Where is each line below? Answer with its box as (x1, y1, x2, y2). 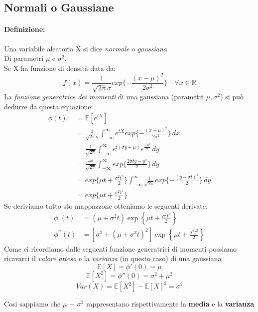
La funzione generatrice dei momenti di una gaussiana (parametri (4, 91, 204, 102)
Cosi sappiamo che (4, 299, 61, 309)
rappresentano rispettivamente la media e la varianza (86, 299, 255, 309)
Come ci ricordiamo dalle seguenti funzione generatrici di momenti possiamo (4, 243, 237, 254)
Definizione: (4, 24, 45, 34)
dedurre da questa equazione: (4, 101, 93, 111)
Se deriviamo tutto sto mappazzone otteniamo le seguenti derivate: (4, 200, 208, 211)
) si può (220, 91, 244, 102)
